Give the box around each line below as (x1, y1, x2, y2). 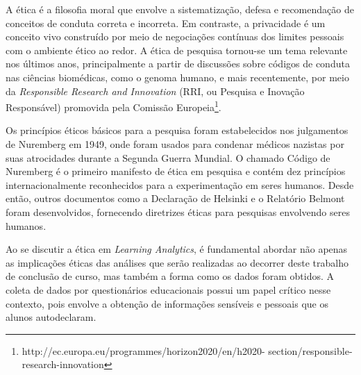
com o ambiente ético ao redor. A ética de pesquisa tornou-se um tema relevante (6, 42, 348, 57)
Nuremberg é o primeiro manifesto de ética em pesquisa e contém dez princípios (6, 164, 346, 178)
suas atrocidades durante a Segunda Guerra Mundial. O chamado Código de (6, 150, 330, 165)
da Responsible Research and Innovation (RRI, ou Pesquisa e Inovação (6, 83, 305, 98)
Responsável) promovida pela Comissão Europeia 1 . (6, 98, 221, 114)
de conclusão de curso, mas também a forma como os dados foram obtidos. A (6, 269, 335, 283)
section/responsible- (268, 343, 353, 358)
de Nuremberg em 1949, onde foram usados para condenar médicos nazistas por (6, 137, 344, 151)
